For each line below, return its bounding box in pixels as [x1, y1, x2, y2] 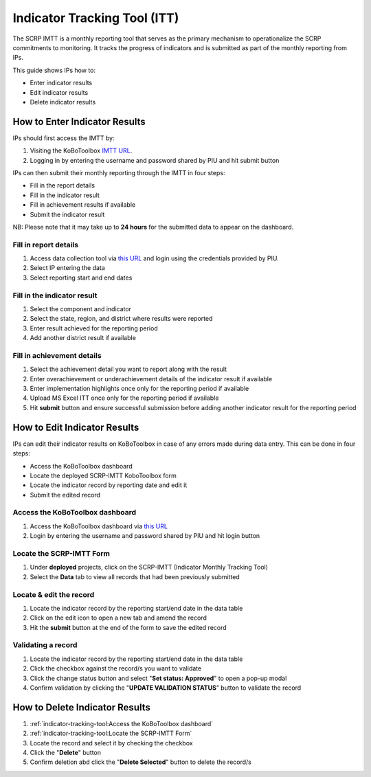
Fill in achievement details [12, 350, 102, 360]
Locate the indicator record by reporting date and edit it [30, 481, 188, 489]
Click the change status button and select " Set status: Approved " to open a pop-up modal [30, 674, 287, 682]
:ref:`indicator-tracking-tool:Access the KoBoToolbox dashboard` [30, 719, 214, 728]
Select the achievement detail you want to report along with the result [30, 365, 227, 374]
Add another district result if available [30, 334, 137, 342]
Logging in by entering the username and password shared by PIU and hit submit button [30, 156, 280, 164]
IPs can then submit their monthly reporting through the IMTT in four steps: [12, 168, 225, 177]
